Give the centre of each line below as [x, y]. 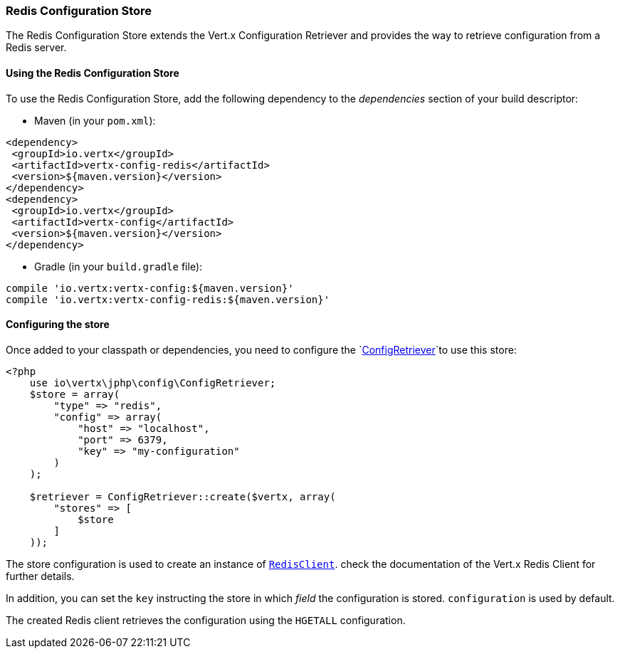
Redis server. [36, 48]
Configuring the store [58, 325]
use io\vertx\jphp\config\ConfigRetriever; [153, 383]
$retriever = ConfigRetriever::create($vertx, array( [183, 496]
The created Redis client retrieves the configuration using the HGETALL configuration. [206, 620]
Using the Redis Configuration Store [93, 73]
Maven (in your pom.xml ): [95, 120]
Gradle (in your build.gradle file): [119, 266]
